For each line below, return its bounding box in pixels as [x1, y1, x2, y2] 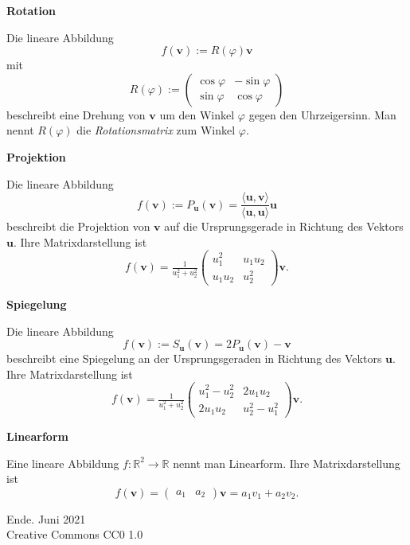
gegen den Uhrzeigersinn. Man [248, 106, 396, 123]
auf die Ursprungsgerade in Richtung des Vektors [164, 218, 404, 235]
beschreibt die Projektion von [6, 218, 150, 235]
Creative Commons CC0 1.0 [6, 526, 143, 543]
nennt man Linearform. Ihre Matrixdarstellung [173, 454, 400, 471]
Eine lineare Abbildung [6, 454, 119, 471]
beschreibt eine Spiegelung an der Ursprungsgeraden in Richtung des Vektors [6, 350, 382, 367]
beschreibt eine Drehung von [6, 106, 146, 123]
